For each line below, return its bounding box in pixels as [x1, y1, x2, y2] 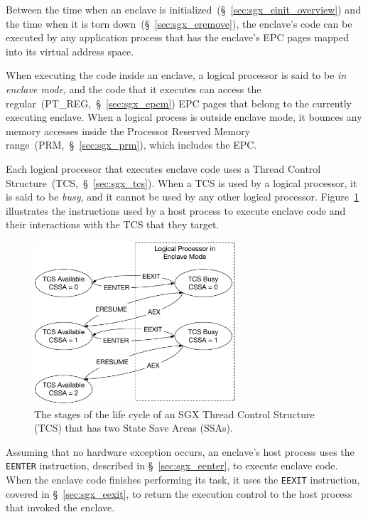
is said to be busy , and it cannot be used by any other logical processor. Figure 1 [6, 189, 359, 204]
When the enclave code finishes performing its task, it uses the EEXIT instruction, [6, 472, 360, 487]
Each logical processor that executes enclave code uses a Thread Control [6, 161, 321, 176]
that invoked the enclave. [6, 500, 115, 515]
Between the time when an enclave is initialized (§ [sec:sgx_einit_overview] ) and [6, 2, 361, 16]
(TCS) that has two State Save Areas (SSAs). [34, 420, 233, 435]
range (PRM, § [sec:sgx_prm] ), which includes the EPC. [6, 137, 257, 152]
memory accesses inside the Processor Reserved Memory [6, 123, 251, 138]
